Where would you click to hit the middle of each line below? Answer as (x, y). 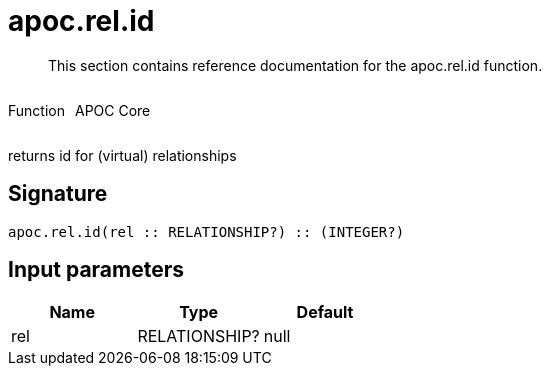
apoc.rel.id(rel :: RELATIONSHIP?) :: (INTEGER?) (206, 231)
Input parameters (96, 270)
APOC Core (112, 110)
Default (325, 312)
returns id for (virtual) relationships (122, 155)
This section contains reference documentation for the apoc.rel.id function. (295, 65)
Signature (58, 194)
